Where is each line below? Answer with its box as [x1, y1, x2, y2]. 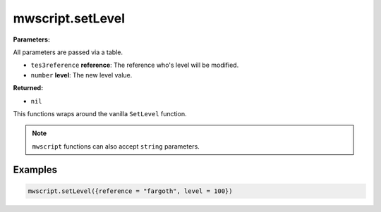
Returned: [13, 84, 44, 92]
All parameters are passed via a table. [13, 48, 123, 56]
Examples [13, 164, 58, 176]
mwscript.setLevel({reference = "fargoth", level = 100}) [28, 187, 233, 195]
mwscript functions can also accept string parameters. [32, 142, 200, 151]
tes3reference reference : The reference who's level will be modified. [30, 61, 239, 70]
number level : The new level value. [30, 70, 133, 79]
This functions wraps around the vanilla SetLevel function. [13, 109, 187, 118]
